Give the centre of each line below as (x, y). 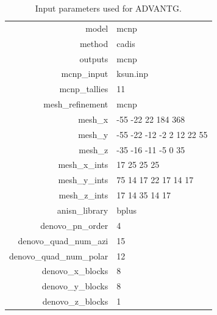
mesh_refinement (76, 104)
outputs (94, 58)
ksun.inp (133, 74)
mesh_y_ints (83, 180)
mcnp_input (85, 74)
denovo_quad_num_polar (59, 255)
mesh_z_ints (84, 195)
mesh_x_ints (83, 165)
